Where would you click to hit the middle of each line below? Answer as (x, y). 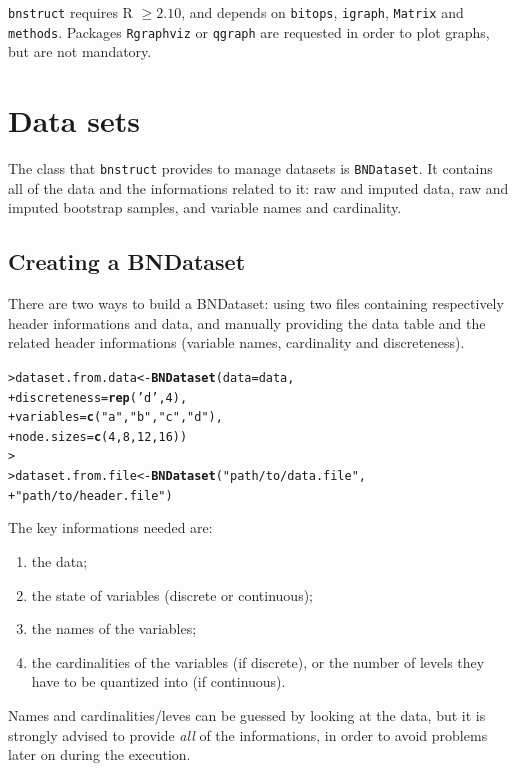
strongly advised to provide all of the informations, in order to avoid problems (248, 734)
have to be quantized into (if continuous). (158, 681)
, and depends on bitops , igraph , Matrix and (322, 12)
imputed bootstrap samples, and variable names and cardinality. (205, 207)
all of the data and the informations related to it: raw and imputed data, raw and (258, 187)
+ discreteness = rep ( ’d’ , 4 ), (98, 397)
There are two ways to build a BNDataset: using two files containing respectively (256, 303)
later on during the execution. (99, 754)
